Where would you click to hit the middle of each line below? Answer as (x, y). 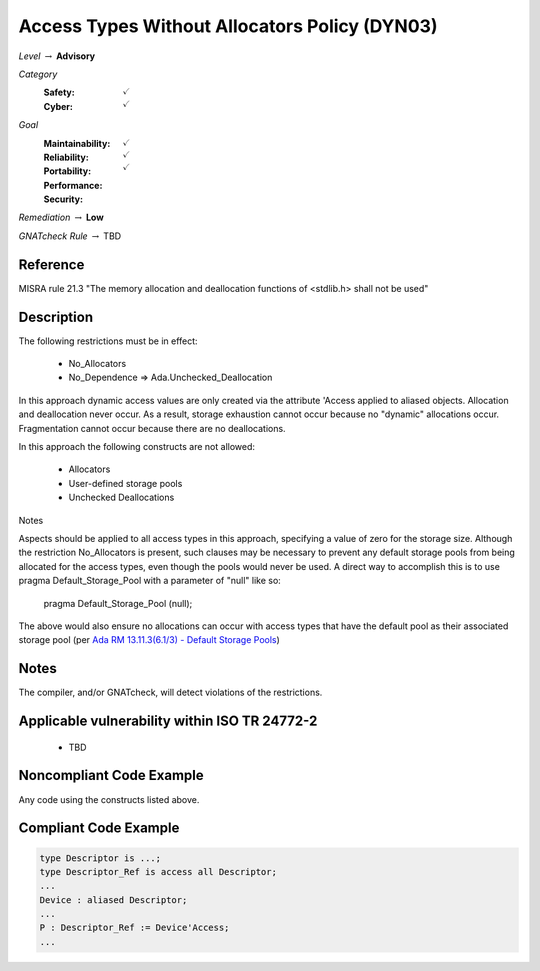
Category (38, 74)
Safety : (59, 92)
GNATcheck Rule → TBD (70, 236)
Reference (51, 264)
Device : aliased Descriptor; (113, 899)
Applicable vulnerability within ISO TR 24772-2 (168, 721)
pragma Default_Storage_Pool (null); (118, 603)
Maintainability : (77, 143)
